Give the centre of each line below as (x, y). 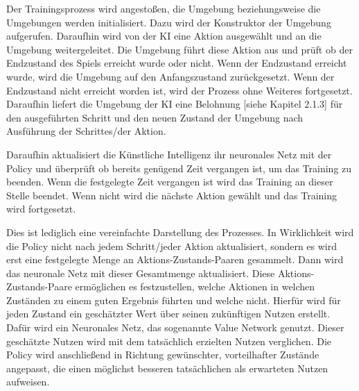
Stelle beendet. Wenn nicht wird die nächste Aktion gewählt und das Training (172, 195)
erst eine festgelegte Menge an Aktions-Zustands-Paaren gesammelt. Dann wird (175, 259)
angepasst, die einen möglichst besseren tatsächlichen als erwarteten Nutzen (167, 368)
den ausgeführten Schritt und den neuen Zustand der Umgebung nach (155, 117)
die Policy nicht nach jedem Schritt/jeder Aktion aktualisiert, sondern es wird (172, 246)
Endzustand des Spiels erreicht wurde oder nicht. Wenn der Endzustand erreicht (177, 63)
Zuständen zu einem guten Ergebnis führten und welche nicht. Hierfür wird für (174, 300)
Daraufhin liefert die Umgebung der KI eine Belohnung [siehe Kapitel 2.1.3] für (175, 104)
